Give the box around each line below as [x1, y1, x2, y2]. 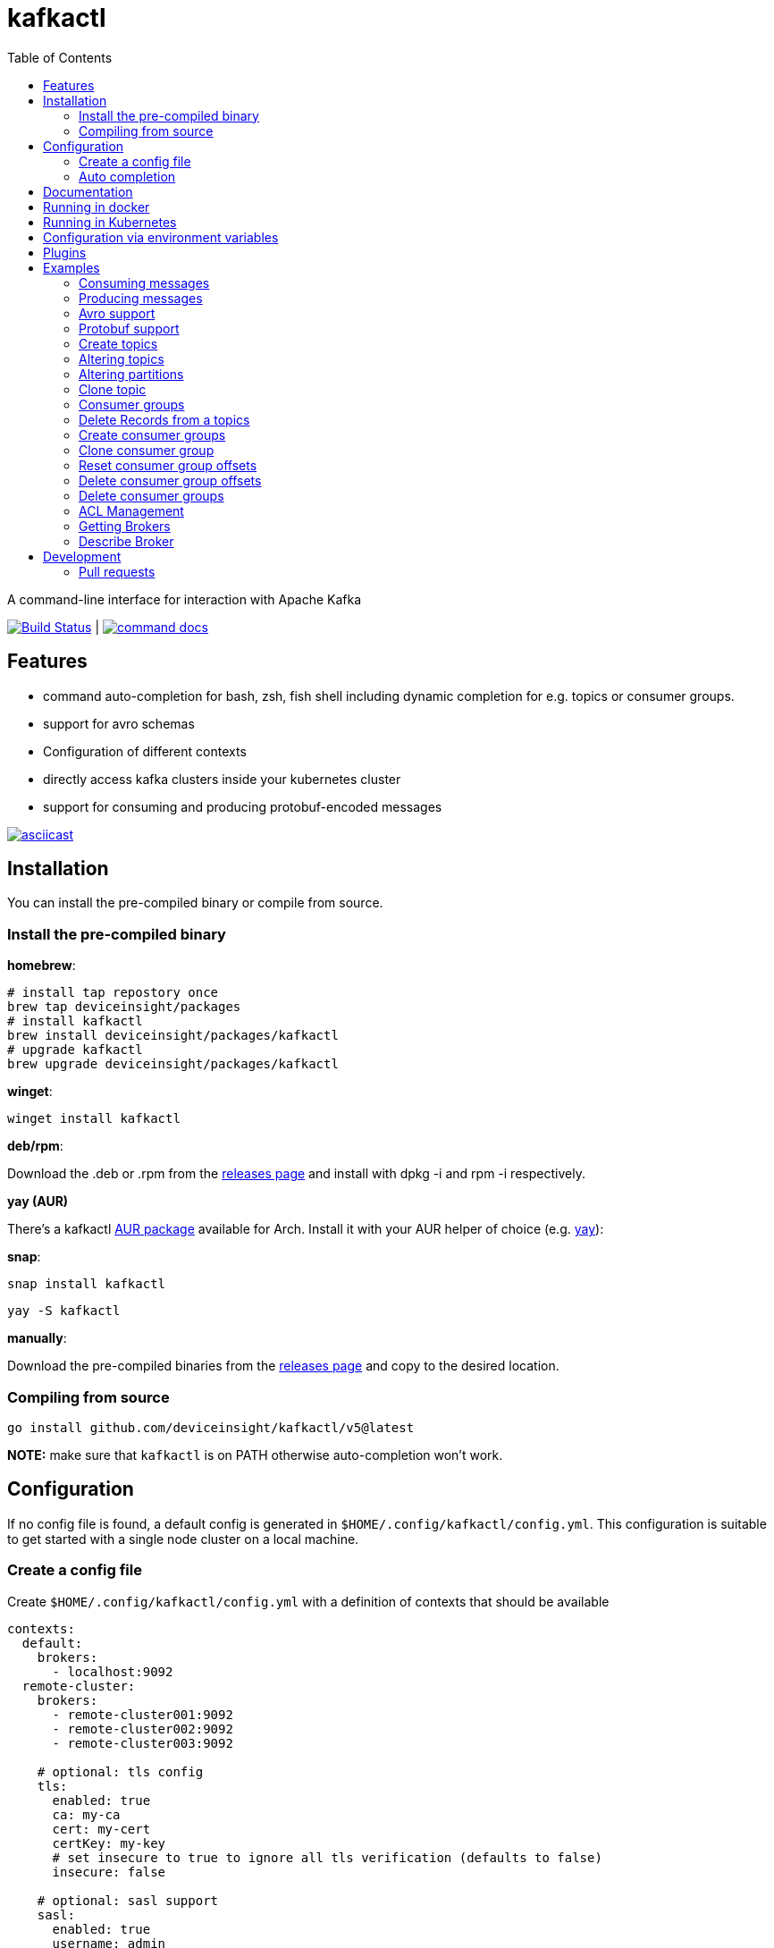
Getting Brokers [79, 518, 171, 534]
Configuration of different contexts [43, 743, 247, 759]
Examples [43, 259, 100, 275]
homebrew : [7, 957, 76, 974]
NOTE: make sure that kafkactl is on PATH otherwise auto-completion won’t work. [7, 1446, 503, 1463]
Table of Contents [7, 49, 113, 65]
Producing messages [79, 290, 203, 306]
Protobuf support [79, 320, 180, 336]
